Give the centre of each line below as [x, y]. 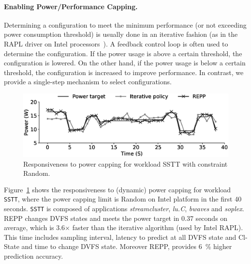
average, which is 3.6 [35, 227]
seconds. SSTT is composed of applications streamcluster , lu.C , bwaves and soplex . [124, 208]
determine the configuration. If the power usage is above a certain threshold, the [123, 53]
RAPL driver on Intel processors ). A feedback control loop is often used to [116, 43]
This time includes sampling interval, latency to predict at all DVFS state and [120, 237]
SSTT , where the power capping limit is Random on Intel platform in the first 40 [123, 199]
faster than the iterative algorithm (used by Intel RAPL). [158, 227]
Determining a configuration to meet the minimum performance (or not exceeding [125, 24]
